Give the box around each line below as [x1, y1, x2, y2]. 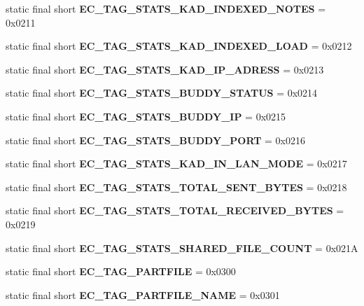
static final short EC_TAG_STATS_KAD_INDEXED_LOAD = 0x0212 [6, 39, 352, 53]
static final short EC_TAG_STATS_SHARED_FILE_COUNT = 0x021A [6, 240, 358, 255]
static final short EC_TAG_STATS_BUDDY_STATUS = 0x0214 [6, 85, 318, 100]
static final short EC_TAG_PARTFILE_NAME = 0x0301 [6, 287, 280, 302]
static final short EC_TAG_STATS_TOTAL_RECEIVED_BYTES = [6, 203, 344, 218]
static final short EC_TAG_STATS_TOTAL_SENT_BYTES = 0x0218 [6, 179, 347, 194]
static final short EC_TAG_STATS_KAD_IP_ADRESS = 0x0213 [6, 62, 324, 76]
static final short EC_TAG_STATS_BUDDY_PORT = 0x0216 [6, 132, 305, 147]
